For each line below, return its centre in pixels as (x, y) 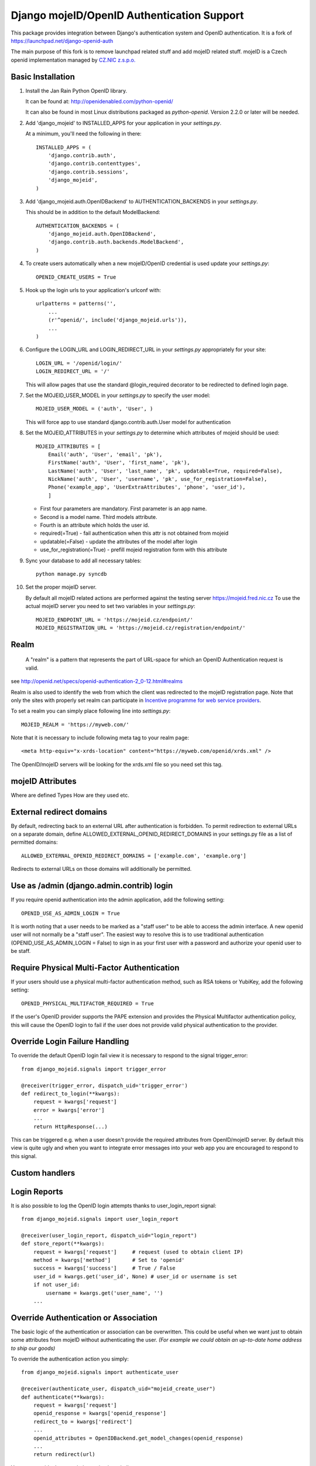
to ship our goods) (33, 1348)
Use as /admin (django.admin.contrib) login (92, 886)
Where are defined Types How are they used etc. (70, 795)
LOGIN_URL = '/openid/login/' (79, 363)
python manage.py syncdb (71, 574)
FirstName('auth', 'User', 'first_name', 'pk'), (119, 463)
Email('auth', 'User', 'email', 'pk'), (105, 454)
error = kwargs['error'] (69, 1110)
